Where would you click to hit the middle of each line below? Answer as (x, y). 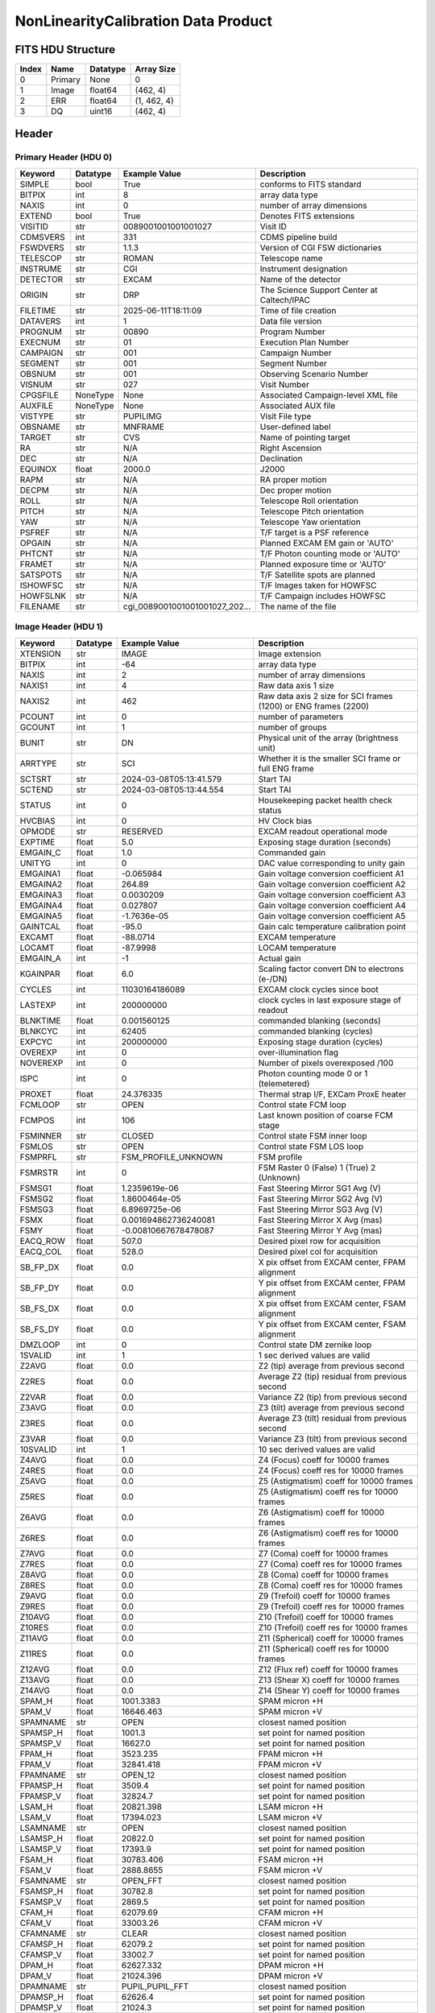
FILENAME (40, 606)
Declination (281, 458)
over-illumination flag (298, 1052)
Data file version (291, 320)
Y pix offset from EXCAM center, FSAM (332, 1324)
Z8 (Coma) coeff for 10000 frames (323, 1574)
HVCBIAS (37, 820)
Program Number (293, 332)
